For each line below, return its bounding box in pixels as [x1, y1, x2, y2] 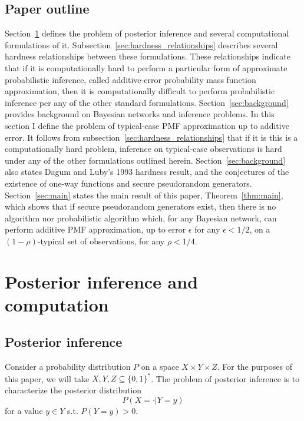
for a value [5, 404, 43, 416]
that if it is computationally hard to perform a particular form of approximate [5, 61, 288, 74]
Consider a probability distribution [5, 360, 131, 373]
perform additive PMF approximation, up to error [5, 223, 186, 236]
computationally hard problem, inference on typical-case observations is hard [5, 142, 282, 155]
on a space [141, 360, 179, 373]
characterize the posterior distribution [5, 383, 142, 396]
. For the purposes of [217, 360, 292, 373]
